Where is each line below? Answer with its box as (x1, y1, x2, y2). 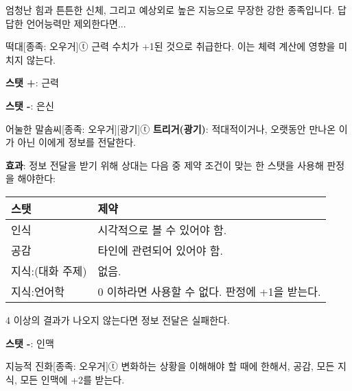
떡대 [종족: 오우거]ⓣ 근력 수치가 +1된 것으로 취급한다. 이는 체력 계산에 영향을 (5, 39, 336, 53)
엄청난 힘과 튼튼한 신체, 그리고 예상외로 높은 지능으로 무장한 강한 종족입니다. (5, 3, 335, 16)
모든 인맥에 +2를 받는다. (20, 372, 125, 386)
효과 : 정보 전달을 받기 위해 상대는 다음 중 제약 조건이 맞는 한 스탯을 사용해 (5, 157, 324, 172)
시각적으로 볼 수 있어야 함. (97, 221, 227, 238)
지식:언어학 (11, 283, 65, 299)
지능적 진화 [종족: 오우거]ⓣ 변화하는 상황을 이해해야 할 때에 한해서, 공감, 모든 (5, 359, 335, 373)
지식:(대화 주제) (11, 262, 87, 279)
